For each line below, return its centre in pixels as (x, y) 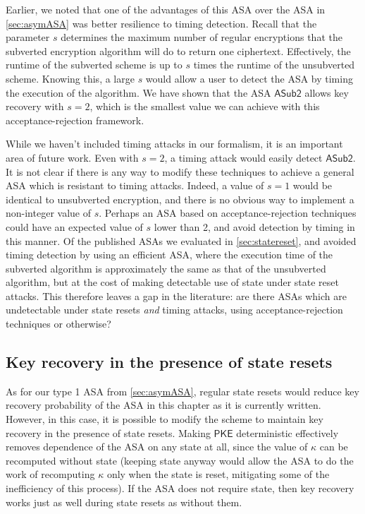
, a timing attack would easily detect (243, 157)
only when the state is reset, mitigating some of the (218, 474)
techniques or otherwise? (58, 324)
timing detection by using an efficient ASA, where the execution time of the (169, 255)
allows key (327, 92)
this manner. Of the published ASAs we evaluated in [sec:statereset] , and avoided (181, 240)
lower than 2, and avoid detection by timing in (254, 226)
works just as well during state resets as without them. (124, 502)
